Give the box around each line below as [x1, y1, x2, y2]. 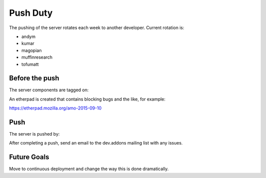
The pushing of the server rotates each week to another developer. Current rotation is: [9, 25, 184, 31]
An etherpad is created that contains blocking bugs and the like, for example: [9, 96, 166, 102]
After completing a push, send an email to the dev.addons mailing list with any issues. [9, 140, 183, 146]
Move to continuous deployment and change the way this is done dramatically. [9, 166, 169, 172]
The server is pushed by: [9, 131, 60, 137]
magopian [21, 47, 42, 53]
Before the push [9, 74, 60, 82]
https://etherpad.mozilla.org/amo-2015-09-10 [9, 105, 102, 111]
